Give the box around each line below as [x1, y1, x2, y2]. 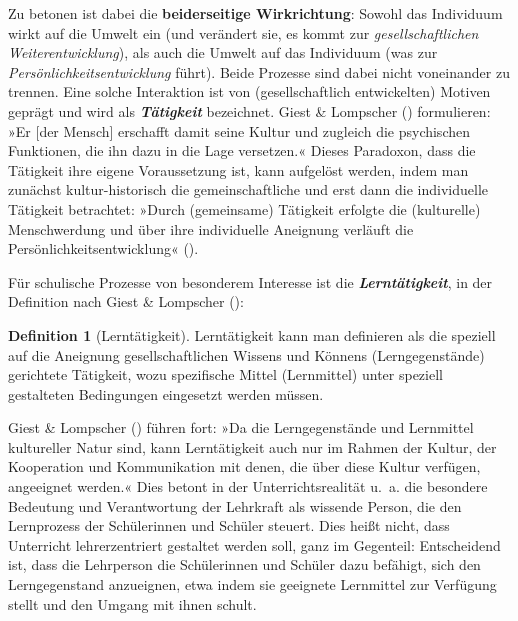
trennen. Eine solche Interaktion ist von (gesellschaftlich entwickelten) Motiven [8, 81, 491, 102]
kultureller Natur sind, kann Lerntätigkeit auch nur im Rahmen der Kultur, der [8, 436, 497, 457]
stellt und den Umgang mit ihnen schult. [8, 593, 257, 614]
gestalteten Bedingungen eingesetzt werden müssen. [8, 383, 324, 404]
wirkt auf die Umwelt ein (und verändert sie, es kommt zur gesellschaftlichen [8, 22, 479, 43]
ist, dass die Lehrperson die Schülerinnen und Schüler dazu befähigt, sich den [8, 554, 481, 575]
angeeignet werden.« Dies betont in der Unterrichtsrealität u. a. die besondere [8, 476, 488, 497]
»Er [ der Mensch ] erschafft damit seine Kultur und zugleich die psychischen [8, 120, 470, 141]
